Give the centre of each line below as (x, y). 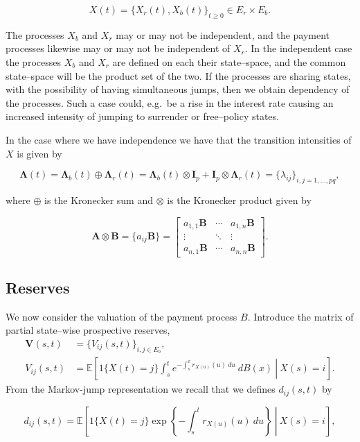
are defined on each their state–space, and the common (229, 61)
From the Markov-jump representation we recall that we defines (141, 389)
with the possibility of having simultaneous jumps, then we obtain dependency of (178, 89)
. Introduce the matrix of (300, 316)
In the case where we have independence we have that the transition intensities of (179, 139)
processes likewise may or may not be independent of (118, 48)
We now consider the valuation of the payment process (121, 316)
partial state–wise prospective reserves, (88, 330)
